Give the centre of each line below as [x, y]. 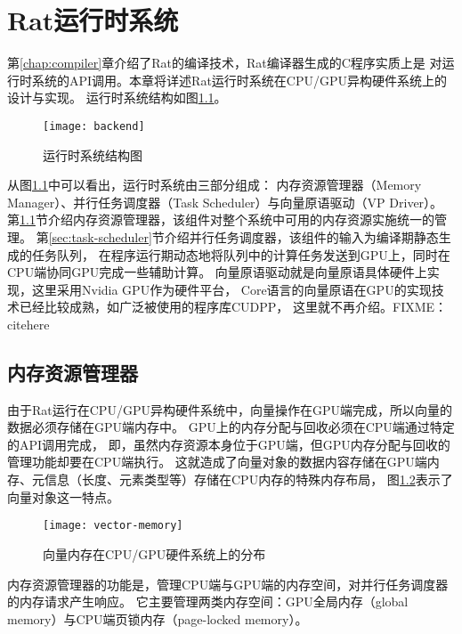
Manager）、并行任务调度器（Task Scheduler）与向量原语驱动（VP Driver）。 [225, 202]
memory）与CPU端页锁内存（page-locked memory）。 [158, 618]
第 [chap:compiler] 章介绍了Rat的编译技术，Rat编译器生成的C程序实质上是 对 [225, 63]
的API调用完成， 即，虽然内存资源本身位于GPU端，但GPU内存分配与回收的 [229, 444]
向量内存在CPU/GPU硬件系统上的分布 [154, 553]
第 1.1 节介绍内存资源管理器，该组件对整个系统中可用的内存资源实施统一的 [221, 219]
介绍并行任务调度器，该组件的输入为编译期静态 [301, 236]
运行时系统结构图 [93, 154]
